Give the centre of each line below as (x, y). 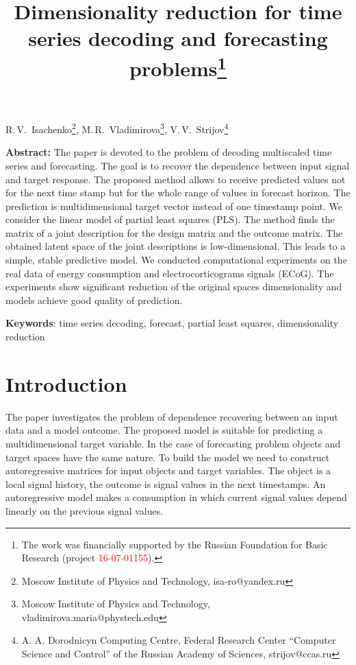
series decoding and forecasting (178, 38)
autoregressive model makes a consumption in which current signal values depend (176, 497)
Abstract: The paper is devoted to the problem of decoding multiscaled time (169, 152)
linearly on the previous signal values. (85, 510)
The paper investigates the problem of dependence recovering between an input (172, 416)
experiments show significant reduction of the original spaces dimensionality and (174, 287)
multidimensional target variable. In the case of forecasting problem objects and (173, 443)
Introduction (66, 383)
